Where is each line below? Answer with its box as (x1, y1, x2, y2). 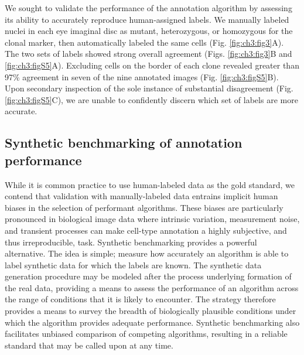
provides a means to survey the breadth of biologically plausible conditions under (5, 305, 296, 317)
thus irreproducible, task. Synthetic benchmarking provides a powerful (5, 235, 257, 248)
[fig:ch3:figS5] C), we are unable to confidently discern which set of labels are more (5, 93, 298, 105)
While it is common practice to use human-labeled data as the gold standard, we (5, 178, 295, 190)
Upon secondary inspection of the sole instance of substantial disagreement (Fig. (5, 82, 293, 94)
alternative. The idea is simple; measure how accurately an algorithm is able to (5, 247, 289, 260)
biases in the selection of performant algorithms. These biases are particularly (5, 201, 283, 213)
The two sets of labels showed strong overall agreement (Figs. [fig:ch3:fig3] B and (5, 47, 292, 60)
